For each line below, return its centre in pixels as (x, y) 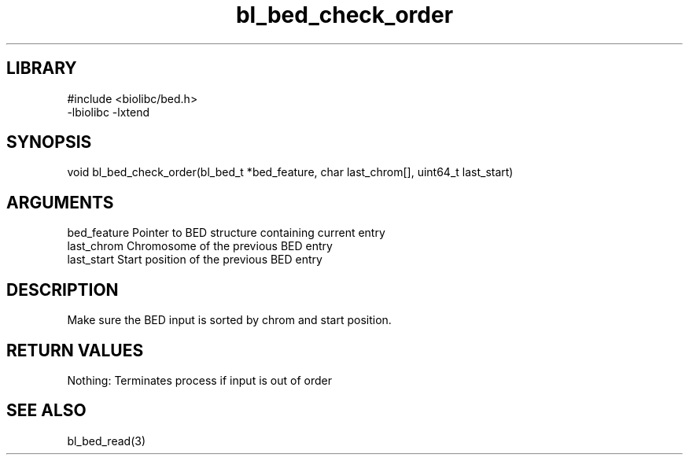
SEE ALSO (46, 411)
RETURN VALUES (75, 350)
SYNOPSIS (49, 142)
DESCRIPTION (63, 290)
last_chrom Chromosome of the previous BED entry (200, 246)
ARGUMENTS (60, 202)
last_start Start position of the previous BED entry (195, 260)
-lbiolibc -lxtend (109, 112)
